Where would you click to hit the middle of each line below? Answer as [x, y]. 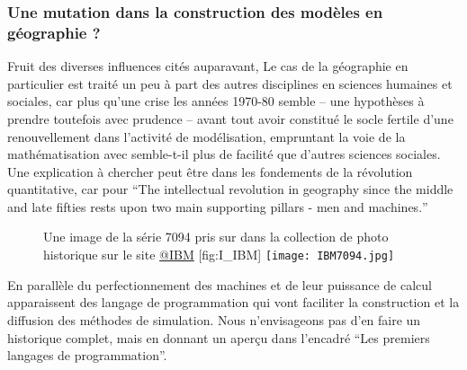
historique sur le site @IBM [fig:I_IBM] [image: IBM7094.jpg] [219, 255]
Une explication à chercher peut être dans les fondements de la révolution [210, 171]
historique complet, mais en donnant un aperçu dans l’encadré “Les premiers [219, 337]
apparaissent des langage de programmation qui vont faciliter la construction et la [233, 302]
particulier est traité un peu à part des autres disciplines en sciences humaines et [230, 83]
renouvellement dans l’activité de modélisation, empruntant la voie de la [207, 136]
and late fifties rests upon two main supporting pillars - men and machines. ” [218, 206]
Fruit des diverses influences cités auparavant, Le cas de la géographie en [208, 66]
